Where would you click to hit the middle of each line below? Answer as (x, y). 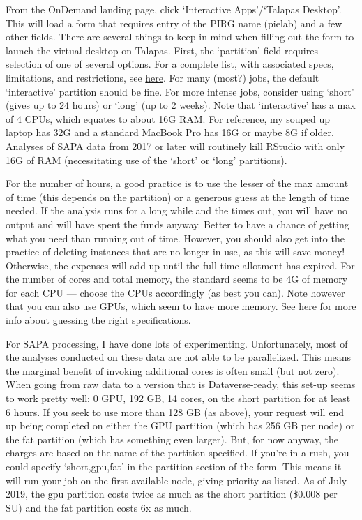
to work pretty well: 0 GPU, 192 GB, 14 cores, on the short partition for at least (178, 398)
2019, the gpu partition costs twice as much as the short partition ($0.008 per (172, 494)
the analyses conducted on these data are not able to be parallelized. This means (179, 357)
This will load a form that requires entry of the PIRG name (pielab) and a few (174, 23)
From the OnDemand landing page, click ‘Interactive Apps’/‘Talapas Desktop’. (174, 9)
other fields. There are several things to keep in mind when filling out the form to (180, 37)
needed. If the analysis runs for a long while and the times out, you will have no (176, 210)
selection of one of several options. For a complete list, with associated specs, (170, 64)
